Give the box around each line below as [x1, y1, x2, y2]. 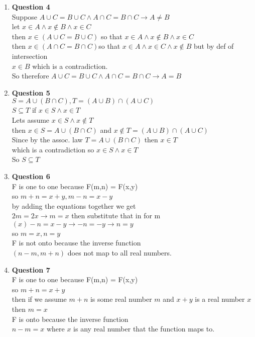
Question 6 [12, 171, 50, 181]
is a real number [195, 294, 245, 304]
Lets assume [12, 114, 50, 125]
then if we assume [12, 294, 67, 304]
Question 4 [12, 2, 50, 12]
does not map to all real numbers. [67, 247, 172, 258]
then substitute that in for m [71, 210, 161, 221]
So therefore [12, 70, 49, 81]
